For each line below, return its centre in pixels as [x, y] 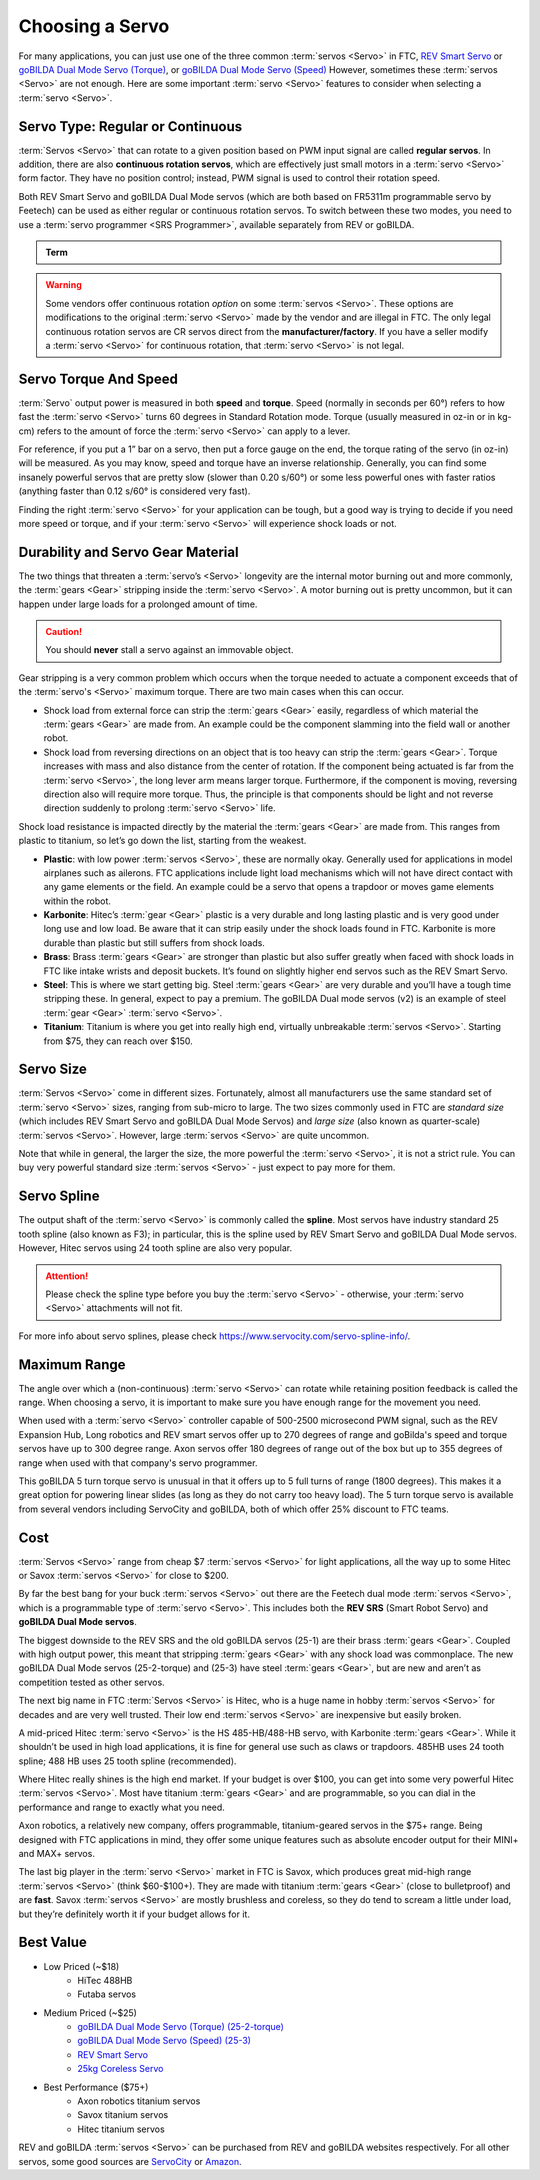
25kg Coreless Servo [120, 2069]
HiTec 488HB [105, 1980]
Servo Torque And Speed [98, 378]
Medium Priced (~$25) [90, 2012]
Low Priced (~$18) [81, 1966]
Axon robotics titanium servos [139, 2101]
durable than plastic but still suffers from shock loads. [154, 942]
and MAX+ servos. [56, 1854]
